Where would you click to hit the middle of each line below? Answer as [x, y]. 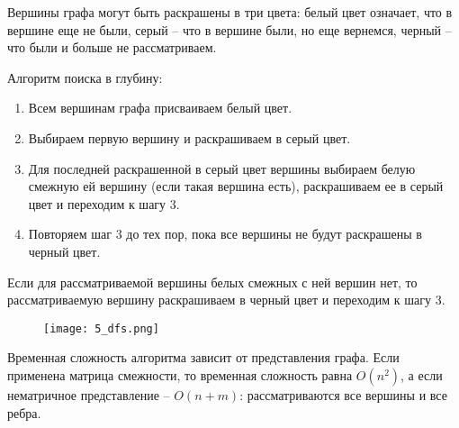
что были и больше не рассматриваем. [112, 47]
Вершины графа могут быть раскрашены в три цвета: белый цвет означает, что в [230, 12]
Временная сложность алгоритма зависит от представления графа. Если [203, 357]
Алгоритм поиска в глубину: [85, 77]
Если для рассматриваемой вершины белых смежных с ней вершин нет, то [212, 282]
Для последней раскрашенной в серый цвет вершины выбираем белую [222, 168]
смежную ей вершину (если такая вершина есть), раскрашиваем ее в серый [236, 186]
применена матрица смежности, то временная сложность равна [180, 374]
